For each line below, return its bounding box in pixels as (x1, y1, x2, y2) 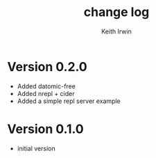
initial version (17, 144, 55, 152)
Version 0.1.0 (7, 121, 85, 136)
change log (83, 4, 150, 20)
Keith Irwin (101, 27, 132, 35)
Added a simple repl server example (17, 97, 121, 105)
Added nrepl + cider (17, 89, 75, 97)
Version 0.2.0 (7, 58, 88, 74)
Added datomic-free (17, 81, 76, 90)
